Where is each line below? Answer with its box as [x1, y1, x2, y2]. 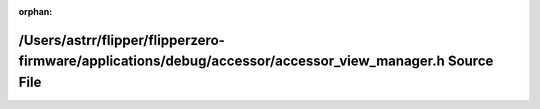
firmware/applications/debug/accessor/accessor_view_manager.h [18, 53, 445, 70]
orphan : [18, 6, 53, 17]
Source [447, 53, 494, 70]
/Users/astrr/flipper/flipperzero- [18, 31, 225, 49]
